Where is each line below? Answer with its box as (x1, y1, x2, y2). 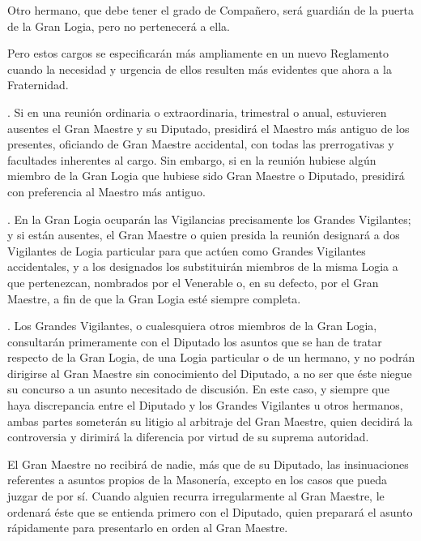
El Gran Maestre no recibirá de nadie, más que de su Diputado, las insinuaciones (7, 455, 409, 472)
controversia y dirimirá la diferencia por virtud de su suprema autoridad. (7, 428, 369, 445)
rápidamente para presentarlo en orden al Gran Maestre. (7, 519, 288, 536)
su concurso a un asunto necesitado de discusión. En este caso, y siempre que (7, 380, 389, 397)
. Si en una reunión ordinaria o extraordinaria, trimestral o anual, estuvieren (7, 103, 387, 120)
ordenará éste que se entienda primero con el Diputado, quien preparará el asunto (7, 503, 413, 520)
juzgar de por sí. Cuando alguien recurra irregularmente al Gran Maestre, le (7, 487, 385, 505)
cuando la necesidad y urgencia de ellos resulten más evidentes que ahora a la (7, 60, 392, 77)
